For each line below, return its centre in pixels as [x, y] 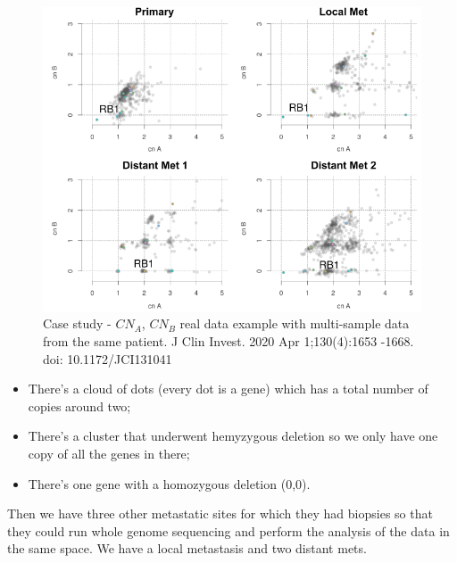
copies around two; [79, 406]
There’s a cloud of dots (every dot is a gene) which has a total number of [228, 389]
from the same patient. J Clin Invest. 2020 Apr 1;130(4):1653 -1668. [228, 341]
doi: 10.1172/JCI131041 [108, 358]
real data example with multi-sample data [295, 323]
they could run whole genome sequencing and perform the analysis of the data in [228, 530]
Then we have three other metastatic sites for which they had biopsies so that [220, 513]
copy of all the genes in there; [109, 453]
